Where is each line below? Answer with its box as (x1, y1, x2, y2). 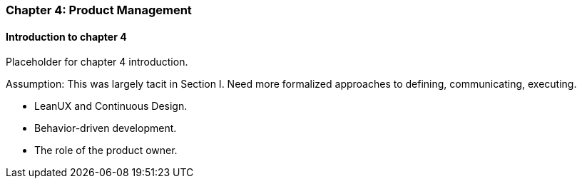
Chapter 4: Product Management (6, 3, 192, 17)
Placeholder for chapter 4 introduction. (6, 56, 188, 68)
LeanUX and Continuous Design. (34, 100, 188, 113)
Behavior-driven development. (34, 122, 177, 135)
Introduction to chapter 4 (6, 30, 127, 43)
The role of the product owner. (34, 144, 178, 157)
